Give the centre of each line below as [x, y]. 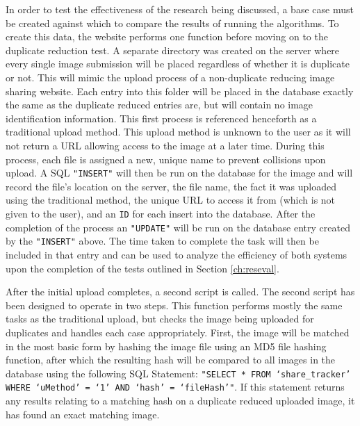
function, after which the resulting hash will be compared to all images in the [171, 360]
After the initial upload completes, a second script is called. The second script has [180, 292]
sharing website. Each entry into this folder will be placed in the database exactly [180, 91]
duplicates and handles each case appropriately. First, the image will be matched [178, 332]
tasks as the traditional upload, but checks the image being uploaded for [160, 319]
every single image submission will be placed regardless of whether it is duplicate [178, 64]
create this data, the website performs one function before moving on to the [167, 36]
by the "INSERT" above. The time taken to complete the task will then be [162, 241]
